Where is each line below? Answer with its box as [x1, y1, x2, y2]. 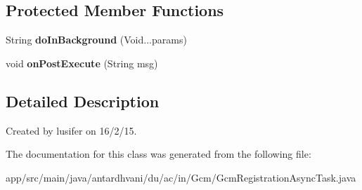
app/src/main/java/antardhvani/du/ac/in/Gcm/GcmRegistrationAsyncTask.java [6, 170, 356, 184]
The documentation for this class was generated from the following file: [6, 147, 311, 161]
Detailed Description [6, 90, 160, 111]
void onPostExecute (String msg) [6, 55, 158, 70]
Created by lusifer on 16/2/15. [6, 123, 137, 137]
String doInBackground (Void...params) [6, 32, 187, 47]
